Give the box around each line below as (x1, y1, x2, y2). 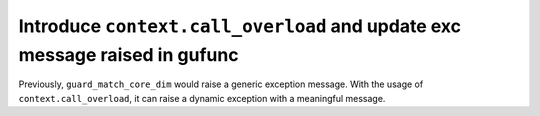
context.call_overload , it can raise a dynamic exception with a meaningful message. (18, 92, 386, 104)
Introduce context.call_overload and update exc (18, 15, 462, 37)
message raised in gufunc (18, 43, 239, 66)
